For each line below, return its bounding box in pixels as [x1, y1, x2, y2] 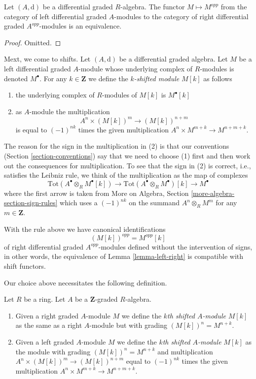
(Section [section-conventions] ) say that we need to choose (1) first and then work [4, 151, 251, 161]
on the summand [129, 197, 180, 208]
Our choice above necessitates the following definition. [4, 277, 167, 287]
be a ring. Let [24, 294, 66, 304]
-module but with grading [89, 320, 167, 330]
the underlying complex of [15, 90, 95, 100]
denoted [4, 73, 28, 83]
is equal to [15, 124, 47, 134]
